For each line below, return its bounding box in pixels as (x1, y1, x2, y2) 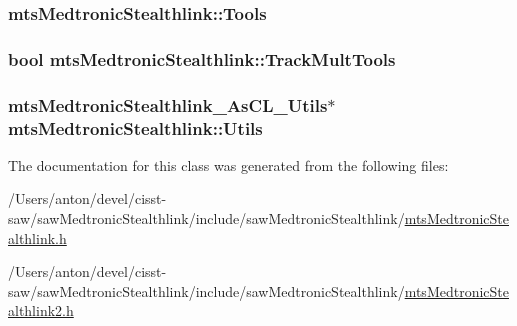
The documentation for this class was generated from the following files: (8, 154, 449, 175)
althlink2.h (8, 300, 74, 321)
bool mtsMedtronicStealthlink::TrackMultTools (8, 46, 396, 71)
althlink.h (8, 227, 67, 248)
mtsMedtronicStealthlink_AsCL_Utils (8, 92, 328, 117)
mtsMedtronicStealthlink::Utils (8, 115, 263, 140)
